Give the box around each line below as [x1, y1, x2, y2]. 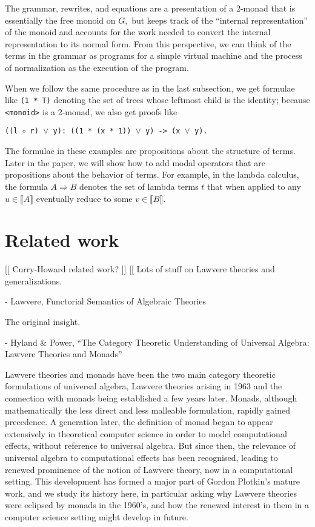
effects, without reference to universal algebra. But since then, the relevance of [5, 439, 296, 452]
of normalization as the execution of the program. [5, 61, 189, 73]
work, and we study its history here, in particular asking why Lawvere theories [5, 486, 297, 499]
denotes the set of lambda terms [79, 180, 199, 192]
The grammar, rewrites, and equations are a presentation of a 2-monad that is [5, 2, 296, 14]
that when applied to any [207, 180, 301, 192]
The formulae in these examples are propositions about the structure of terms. [5, 144, 296, 157]
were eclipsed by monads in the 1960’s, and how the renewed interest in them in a [5, 498, 310, 511]
